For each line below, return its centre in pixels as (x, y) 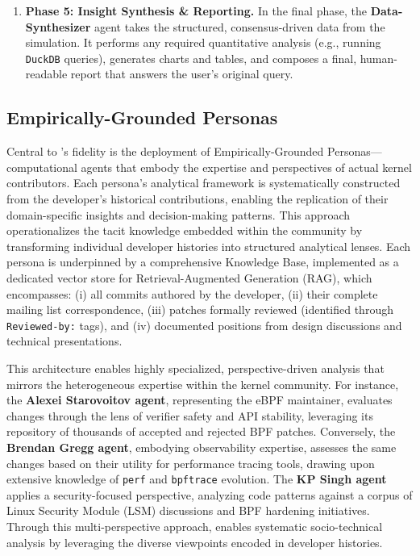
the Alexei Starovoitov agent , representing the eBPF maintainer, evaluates (200, 400)
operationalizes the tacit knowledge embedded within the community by (185, 230)
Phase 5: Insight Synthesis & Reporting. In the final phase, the (196, 10)
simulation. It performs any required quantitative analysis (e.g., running (203, 42)
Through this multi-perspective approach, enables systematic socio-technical (195, 527)
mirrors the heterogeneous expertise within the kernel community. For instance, (203, 384)
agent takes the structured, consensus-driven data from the (239, 26)
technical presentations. (64, 341)
